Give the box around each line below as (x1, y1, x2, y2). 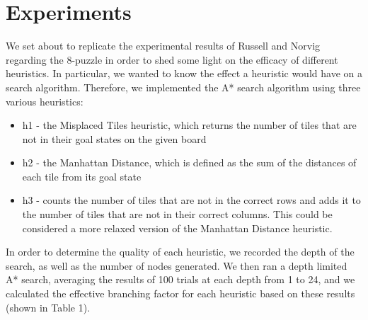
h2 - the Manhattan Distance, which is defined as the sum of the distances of (22, 155, 357, 170)
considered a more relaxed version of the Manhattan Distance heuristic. (22, 220, 333, 235)
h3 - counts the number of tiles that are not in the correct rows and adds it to (22, 193, 361, 207)
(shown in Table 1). (6, 299, 91, 314)
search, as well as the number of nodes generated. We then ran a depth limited (6, 258, 347, 273)
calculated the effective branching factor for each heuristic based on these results (6, 286, 355, 301)
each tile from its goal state (22, 168, 142, 183)
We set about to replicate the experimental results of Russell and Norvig (6, 38, 321, 53)
